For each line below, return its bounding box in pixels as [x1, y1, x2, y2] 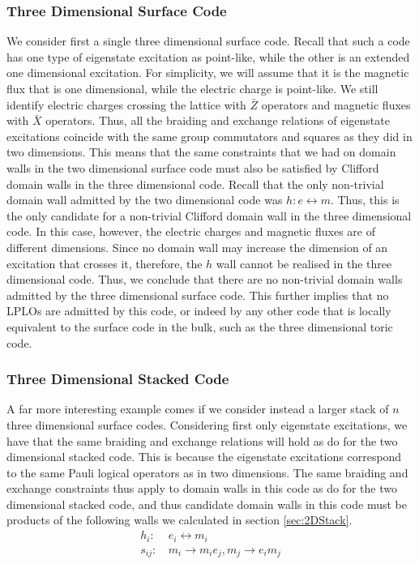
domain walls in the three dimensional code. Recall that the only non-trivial [6, 175, 384, 192]
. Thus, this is [330, 191, 400, 208]
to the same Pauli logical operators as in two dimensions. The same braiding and [6, 464, 408, 481]
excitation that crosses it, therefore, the [6, 254, 203, 271]
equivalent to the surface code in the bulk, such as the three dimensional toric [6, 318, 393, 335]
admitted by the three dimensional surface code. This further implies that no [6, 286, 389, 303]
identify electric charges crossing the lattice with [6, 96, 246, 113]
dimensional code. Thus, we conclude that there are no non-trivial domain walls [6, 271, 403, 288]
